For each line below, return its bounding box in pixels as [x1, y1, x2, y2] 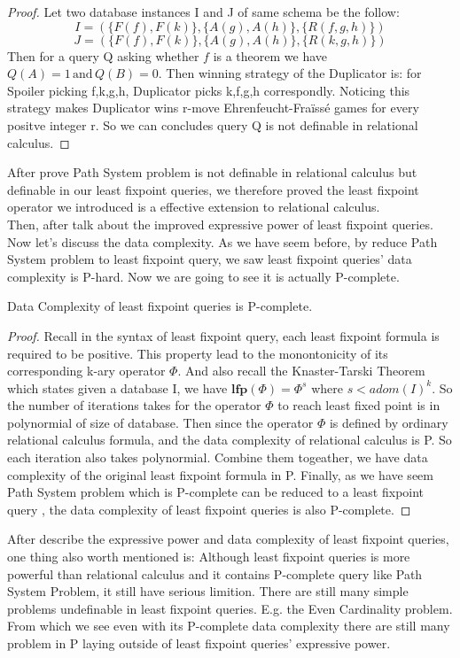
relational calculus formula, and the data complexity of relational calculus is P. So [7, 430, 452, 449]
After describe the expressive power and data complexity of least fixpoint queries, [7, 530, 449, 548]
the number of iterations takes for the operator [7, 396, 261, 414]
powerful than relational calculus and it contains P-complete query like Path [7, 564, 423, 583]
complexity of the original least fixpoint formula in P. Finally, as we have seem [7, 465, 433, 484]
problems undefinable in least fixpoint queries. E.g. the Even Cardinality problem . [7, 599, 453, 617]
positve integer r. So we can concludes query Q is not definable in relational [7, 115, 418, 134]
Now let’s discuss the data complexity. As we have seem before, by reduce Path [7, 232, 438, 251]
